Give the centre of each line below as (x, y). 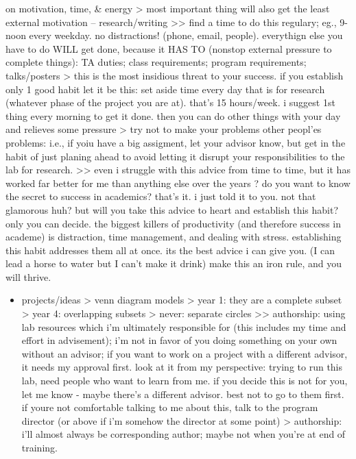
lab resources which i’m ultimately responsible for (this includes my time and (184, 326)
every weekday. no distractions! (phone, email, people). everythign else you (186, 35)
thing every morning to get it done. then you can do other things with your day (173, 115)
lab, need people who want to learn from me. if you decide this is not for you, (185, 381)
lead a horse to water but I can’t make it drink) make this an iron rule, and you (174, 263)
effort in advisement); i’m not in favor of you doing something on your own (179, 340)
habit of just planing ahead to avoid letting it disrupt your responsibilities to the (175, 156)
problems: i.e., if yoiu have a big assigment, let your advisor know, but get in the (176, 142)
